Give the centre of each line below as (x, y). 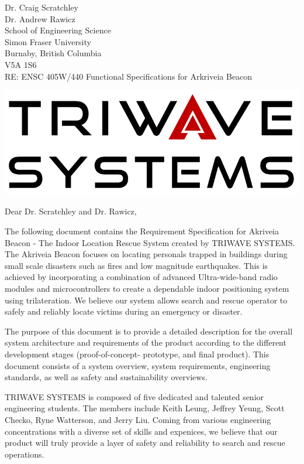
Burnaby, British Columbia (53, 53)
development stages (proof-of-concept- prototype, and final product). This (137, 354)
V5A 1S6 (21, 64)
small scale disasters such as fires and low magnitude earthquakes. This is (137, 265)
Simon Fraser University (48, 41)
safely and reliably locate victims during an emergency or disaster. (124, 311)
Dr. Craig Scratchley (42, 7)
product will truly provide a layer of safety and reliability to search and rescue (145, 443)
